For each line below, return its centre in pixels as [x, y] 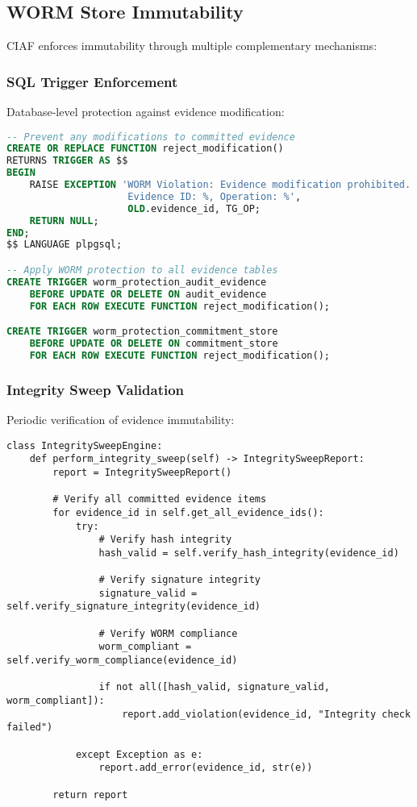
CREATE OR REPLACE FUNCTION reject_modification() [145, 149]
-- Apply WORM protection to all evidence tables [142, 270]
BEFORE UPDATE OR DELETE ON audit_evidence [148, 294]
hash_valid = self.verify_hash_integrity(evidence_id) [249, 553]
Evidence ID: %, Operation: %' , [215, 196]
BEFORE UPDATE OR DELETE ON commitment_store [154, 344]
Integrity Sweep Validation [96, 389]
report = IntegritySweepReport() [142, 472]
